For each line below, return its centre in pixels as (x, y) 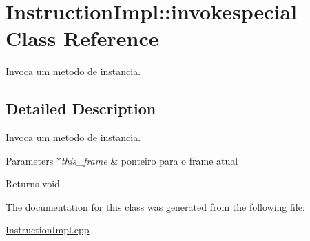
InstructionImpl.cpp (48, 230)
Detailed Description (81, 108)
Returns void (33, 184)
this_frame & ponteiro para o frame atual (149, 160)
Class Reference (82, 38)
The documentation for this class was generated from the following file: (155, 206)
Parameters (30, 160)
